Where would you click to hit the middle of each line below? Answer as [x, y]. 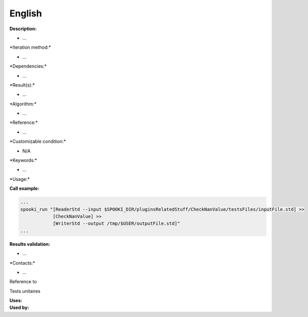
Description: [23, 29]
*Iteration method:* [30, 47]
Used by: [19, 308]
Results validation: [30, 244]
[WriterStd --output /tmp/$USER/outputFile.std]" [116, 224]
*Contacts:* [22, 263]
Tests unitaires [25, 291]
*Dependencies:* [28, 66]
